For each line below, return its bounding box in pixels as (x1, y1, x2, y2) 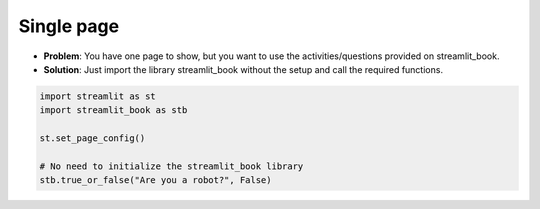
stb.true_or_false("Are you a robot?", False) (39, 175, 272, 186)
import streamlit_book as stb (39, 105, 188, 116)
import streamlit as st (39, 90, 157, 102)
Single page (18, 15, 120, 37)
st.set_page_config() (39, 133, 146, 144)
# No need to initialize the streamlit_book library (39, 160, 304, 172)
